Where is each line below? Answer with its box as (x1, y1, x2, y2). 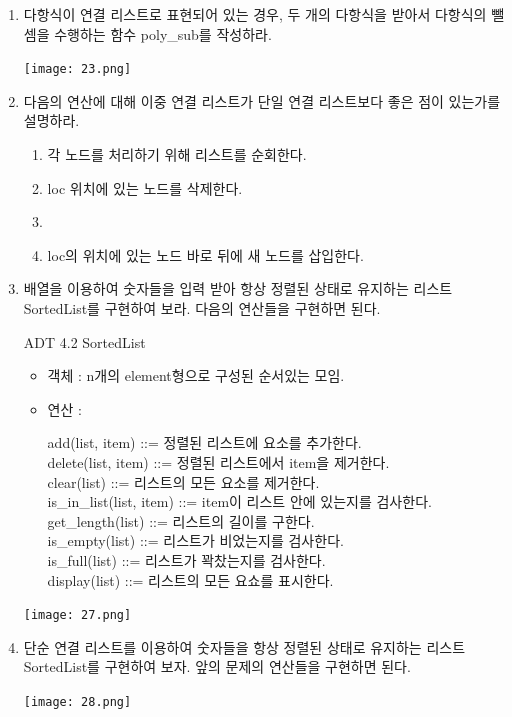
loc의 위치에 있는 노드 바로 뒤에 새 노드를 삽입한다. (47, 244, 364, 265)
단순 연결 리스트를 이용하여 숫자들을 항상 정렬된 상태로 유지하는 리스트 (23, 636, 466, 657)
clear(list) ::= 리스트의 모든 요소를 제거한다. (47, 471, 320, 492)
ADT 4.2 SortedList (23, 331, 146, 352)
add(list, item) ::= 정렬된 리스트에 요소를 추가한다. (47, 432, 362, 453)
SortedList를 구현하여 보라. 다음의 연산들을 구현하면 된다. (23, 298, 381, 318)
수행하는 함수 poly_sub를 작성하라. (54, 23, 272, 44)
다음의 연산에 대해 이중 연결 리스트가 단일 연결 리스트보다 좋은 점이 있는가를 (23, 90, 501, 111)
